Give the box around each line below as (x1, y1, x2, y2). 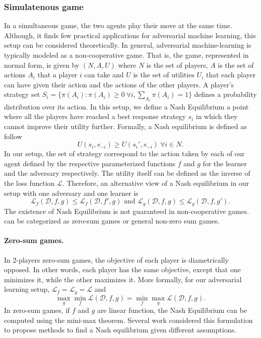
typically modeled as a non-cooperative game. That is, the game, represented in (4, 50, 249, 60)
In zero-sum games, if (4, 305, 70, 315)
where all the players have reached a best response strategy (4, 111, 186, 122)
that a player (37, 69, 77, 80)
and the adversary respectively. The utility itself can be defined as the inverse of (4, 168, 250, 178)
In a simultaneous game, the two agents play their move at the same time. (4, 20, 232, 31)
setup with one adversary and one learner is (4, 187, 139, 198)
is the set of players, (146, 59, 208, 70)
